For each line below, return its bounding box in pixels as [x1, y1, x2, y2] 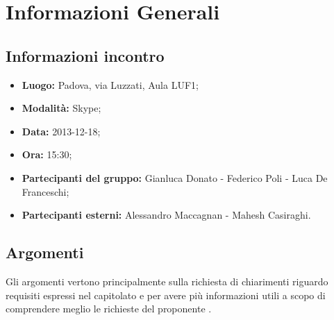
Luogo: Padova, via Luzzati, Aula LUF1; [22, 77, 199, 92]
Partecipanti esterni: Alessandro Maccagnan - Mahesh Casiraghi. [22, 208, 311, 222]
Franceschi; [22, 184, 69, 199]
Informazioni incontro [6, 44, 165, 66]
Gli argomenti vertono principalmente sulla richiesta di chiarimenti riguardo [6, 273, 328, 288]
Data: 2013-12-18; [22, 124, 101, 138]
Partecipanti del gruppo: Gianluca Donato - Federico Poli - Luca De [22, 170, 328, 185]
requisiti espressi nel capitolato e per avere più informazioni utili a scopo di [6, 287, 326, 302]
